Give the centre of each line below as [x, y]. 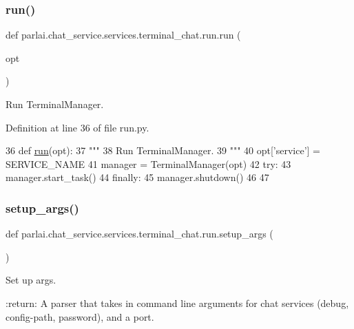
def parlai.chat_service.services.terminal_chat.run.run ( [123, 35]
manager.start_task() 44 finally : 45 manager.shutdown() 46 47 [137, 177]
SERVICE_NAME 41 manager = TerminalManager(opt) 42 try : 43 [148, 163]
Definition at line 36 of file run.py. [77, 127]
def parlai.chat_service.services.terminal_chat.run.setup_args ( [139, 234]
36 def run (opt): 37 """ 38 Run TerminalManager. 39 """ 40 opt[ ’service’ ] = [163, 150]
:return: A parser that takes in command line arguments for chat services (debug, [177, 303]
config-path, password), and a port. [80, 316]
